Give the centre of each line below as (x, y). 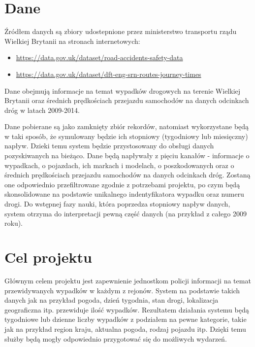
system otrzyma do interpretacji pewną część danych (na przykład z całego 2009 (126, 213)
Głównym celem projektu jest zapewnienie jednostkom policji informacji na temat (128, 280)
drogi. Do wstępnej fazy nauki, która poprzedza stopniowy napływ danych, (117, 204)
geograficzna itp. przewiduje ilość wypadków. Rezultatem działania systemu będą (127, 309)
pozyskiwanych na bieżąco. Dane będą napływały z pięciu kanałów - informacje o (127, 156)
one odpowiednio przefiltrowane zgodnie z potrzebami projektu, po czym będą (122, 184)
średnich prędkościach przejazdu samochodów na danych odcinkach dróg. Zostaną (127, 175)
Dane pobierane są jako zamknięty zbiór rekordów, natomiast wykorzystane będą (127, 126)
